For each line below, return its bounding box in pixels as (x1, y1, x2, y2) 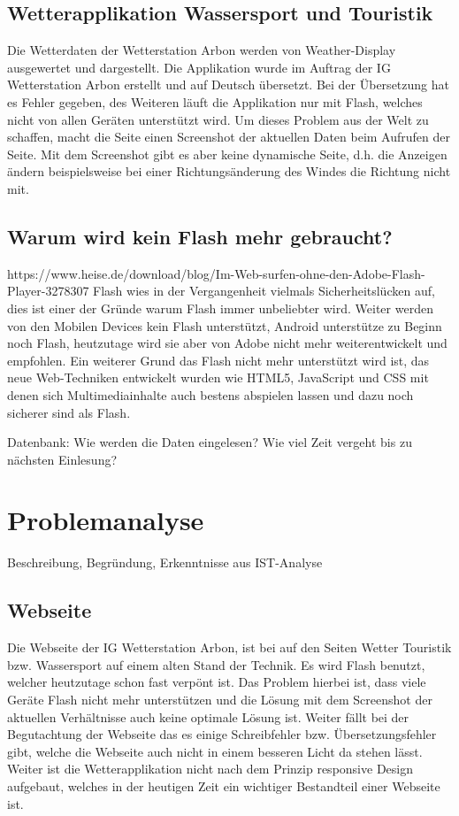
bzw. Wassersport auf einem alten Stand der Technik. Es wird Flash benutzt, (7, 655, 425, 674)
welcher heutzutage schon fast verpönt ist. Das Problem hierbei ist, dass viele (7, 673, 426, 691)
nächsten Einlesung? (7, 450, 118, 468)
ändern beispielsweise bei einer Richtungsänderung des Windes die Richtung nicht (7, 162, 451, 181)
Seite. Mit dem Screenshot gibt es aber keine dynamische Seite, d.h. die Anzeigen (7, 144, 448, 163)
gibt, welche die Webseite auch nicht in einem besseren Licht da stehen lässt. (7, 742, 423, 760)
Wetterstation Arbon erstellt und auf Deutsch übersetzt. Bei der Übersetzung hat (7, 75, 449, 94)
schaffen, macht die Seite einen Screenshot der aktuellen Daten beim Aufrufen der (7, 127, 450, 146)
